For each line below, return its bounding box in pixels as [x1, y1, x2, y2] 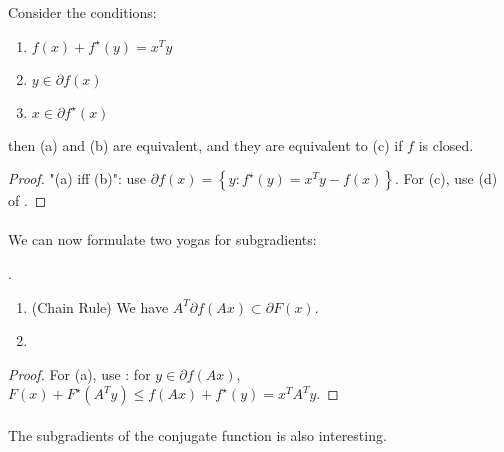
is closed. [418, 134, 474, 155]
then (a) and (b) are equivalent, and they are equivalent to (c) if [8, 134, 403, 155]
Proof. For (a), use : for [8, 363, 151, 384]
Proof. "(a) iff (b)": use [8, 168, 147, 189]
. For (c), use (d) [394, 168, 498, 189]
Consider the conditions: [8, 2, 157, 22]
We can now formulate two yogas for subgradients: [8, 229, 317, 250]
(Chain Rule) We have [31, 296, 169, 317]
